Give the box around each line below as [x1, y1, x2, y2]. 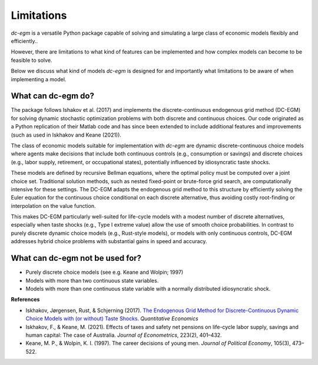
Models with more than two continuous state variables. [25, 277, 159, 284]
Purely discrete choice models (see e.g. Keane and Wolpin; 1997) [25, 268, 184, 276]
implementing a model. [11, 75, 67, 82]
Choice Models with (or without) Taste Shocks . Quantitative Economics [25, 315, 198, 322]
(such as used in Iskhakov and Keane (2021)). [11, 131, 122, 138]
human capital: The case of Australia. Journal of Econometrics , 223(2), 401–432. [25, 331, 222, 339]
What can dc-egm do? [11, 91, 94, 101]
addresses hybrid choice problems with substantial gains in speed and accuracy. [11, 238, 207, 245]
